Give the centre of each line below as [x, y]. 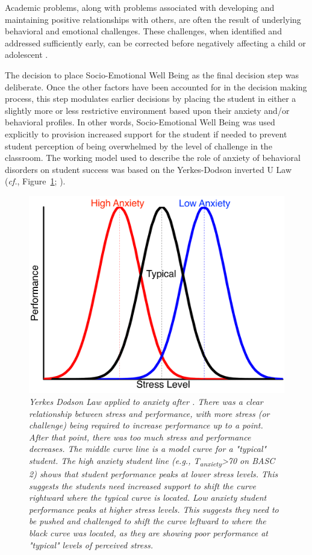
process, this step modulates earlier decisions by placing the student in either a [151, 99]
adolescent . [27, 55]
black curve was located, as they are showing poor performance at [149, 533]
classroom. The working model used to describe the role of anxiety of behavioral [153, 158]
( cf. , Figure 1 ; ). [35, 181]
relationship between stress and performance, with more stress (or [149, 413]
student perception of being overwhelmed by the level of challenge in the [139, 146]
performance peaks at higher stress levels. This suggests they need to [154, 509]
